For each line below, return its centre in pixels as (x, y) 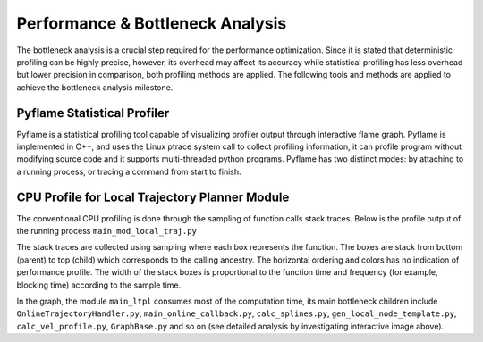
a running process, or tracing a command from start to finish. (129, 171)
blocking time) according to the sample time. (99, 285)
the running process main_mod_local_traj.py (106, 231)
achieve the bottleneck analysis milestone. (95, 87)
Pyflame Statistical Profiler (93, 113)
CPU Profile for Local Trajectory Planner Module (153, 197)
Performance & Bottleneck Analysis (152, 23)
